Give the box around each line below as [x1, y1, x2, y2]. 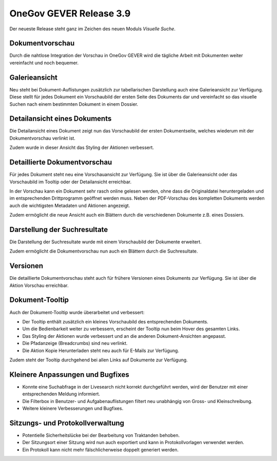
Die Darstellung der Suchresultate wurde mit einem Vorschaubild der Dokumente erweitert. [9, 239, 202, 245]
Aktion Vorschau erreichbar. [9, 282, 69, 289]
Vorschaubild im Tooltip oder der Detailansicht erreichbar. [9, 179, 132, 185]
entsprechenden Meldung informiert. [22, 391, 100, 397]
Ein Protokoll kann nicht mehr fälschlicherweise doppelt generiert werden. [22, 447, 179, 453]
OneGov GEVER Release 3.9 [9, 8, 131, 19]
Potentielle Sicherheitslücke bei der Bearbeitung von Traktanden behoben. [22, 432, 180, 438]
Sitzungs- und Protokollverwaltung [9, 418, 125, 427]
